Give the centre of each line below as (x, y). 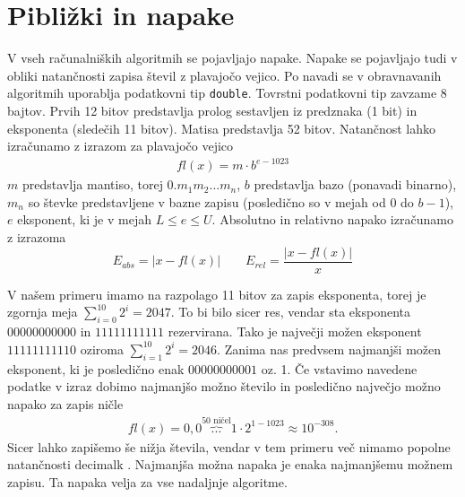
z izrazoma (37, 237)
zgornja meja (43, 312)
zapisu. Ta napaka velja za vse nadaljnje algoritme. (147, 481)
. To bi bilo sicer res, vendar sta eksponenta (290, 312)
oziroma (102, 349)
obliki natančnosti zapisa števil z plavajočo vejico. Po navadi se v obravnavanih (224, 75)
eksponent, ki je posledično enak (96, 368)
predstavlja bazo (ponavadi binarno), (355, 184)
